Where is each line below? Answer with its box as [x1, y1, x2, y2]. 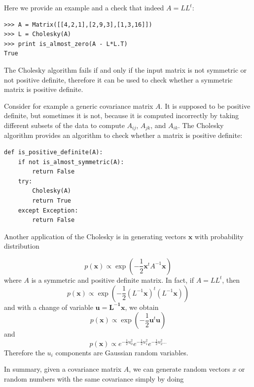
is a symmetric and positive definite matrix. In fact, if [31, 274, 194, 285]
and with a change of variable [4, 301, 93, 312]
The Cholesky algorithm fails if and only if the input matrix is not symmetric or [4, 64, 247, 75]
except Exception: [18, 207, 78, 214]
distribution [4, 241, 39, 251]
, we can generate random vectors [129, 364, 230, 374]
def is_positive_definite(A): [4, 148, 103, 156]
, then [222, 274, 240, 285]
